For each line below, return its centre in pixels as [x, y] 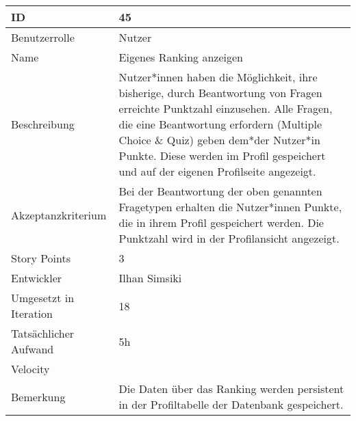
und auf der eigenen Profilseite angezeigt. [217, 171]
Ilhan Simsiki [150, 278]
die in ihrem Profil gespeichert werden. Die [221, 222]
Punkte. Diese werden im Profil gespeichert [222, 155]
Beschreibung [43, 124]
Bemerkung [38, 396]
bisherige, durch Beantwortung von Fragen [220, 93]
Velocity [30, 369]
